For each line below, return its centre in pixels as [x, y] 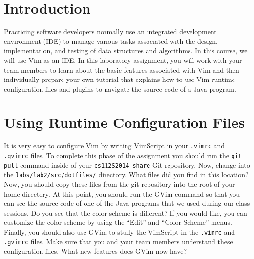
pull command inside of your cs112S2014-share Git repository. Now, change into [127, 165]
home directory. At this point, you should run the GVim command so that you [122, 193]
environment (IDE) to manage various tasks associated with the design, [111, 41]
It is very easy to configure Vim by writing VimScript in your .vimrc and [115, 146]
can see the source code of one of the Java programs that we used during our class [127, 203]
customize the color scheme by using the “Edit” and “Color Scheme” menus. [118, 222]
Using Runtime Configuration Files [124, 122]
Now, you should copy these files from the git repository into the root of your [120, 184]
